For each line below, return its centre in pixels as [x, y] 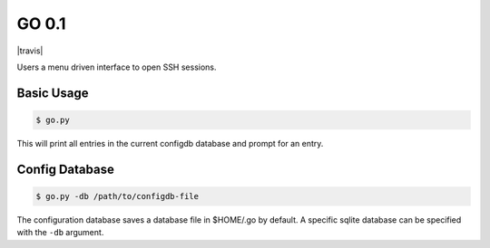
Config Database [66, 169]
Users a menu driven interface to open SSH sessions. [117, 67]
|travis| [30, 51]
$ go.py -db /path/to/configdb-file [118, 196]
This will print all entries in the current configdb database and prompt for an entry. [170, 143]
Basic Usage [53, 93]
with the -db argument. [60, 233]
